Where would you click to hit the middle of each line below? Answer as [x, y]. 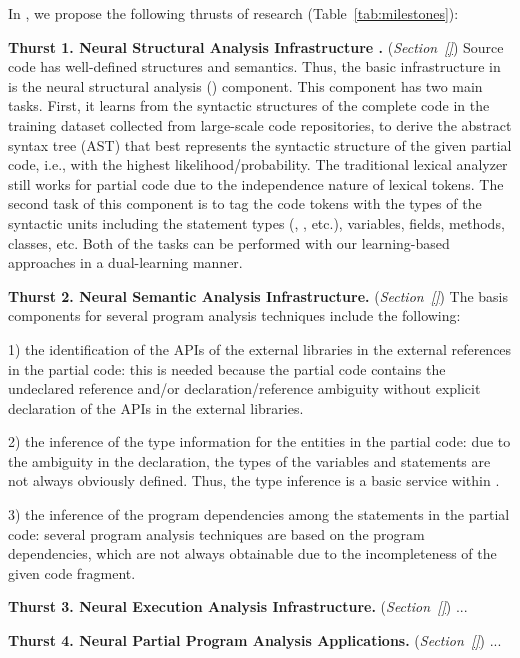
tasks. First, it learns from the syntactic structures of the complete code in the [249, 105]
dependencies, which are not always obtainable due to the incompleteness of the [252, 553]
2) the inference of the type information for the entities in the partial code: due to [259, 441]
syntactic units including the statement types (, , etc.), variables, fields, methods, [256, 222]
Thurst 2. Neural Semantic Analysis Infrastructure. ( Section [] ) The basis [258, 295]
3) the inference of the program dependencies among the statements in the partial [259, 514]
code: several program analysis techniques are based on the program [216, 533]
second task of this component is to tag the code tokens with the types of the [245, 203]
